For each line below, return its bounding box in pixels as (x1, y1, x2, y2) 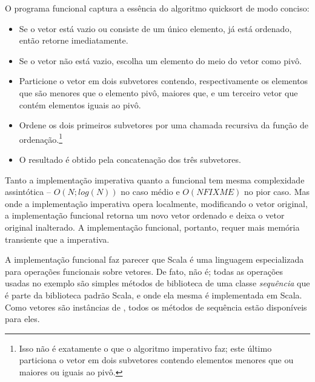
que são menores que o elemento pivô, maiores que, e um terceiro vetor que (19, 86, 298, 99)
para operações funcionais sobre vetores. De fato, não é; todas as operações (5, 265, 283, 277)
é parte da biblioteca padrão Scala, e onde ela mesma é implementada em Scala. (5, 288, 302, 301)
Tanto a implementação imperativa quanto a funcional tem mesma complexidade (5, 173, 305, 186)
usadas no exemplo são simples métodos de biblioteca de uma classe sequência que (5, 277, 310, 289)
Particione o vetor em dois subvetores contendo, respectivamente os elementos (19, 74, 308, 87)
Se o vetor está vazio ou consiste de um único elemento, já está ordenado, (19, 22, 292, 35)
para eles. (5, 312, 40, 325)
